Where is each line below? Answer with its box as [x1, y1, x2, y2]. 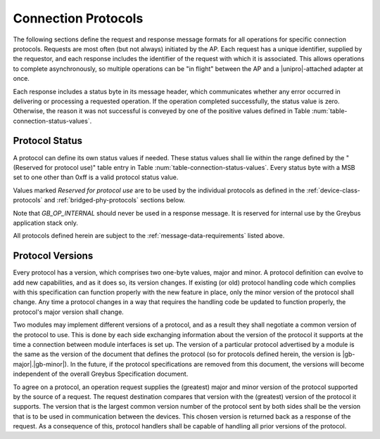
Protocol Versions [13, 250, 94, 262]
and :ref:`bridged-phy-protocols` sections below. [44, 196, 186, 204]
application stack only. [13, 218, 79, 227]
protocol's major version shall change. [13, 308, 125, 316]
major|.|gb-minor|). [13, 360, 69, 368]
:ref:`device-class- [306, 186, 360, 195]
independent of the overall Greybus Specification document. [13, 369, 189, 379]
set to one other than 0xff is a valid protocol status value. [13, 173, 179, 182]
